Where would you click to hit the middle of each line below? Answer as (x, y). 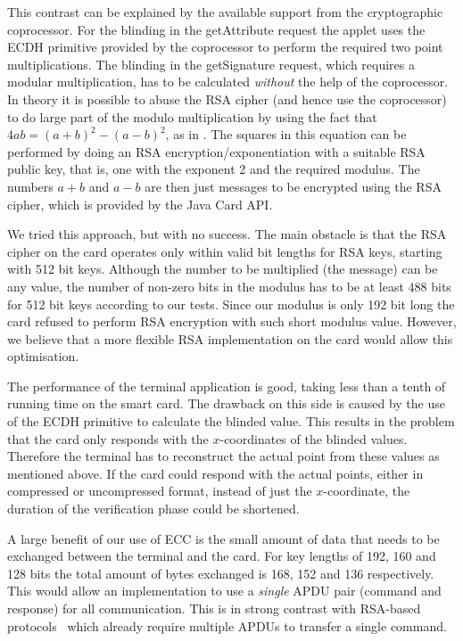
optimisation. (43, 356)
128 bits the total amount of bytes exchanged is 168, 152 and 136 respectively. (221, 573)
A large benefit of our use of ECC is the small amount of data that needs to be (223, 538)
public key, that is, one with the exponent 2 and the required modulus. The (214, 169)
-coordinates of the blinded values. (314, 438)
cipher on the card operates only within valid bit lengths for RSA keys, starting (225, 251)
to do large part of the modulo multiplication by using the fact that (192, 116)
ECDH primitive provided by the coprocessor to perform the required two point (225, 47)
